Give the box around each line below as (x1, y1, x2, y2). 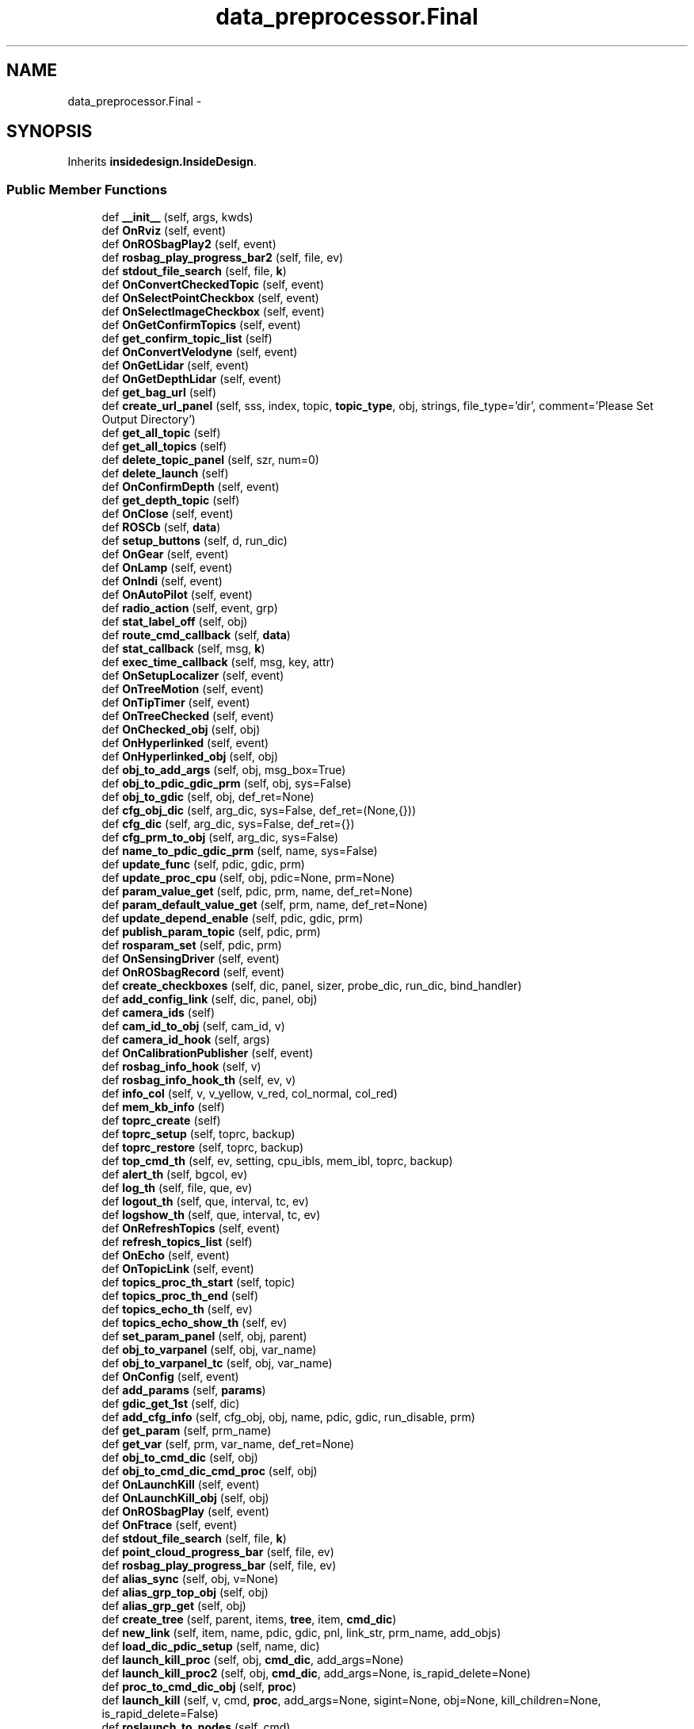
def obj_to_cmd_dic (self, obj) (101, 1451, 258, 1465)
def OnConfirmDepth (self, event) (101, 480, 280, 494)
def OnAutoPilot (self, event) (101, 588, 253, 602)
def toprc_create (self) (101, 1114, 221, 1128)
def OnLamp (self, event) (101, 561, 233, 575)
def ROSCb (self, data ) (101, 520, 221, 535)
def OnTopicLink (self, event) (101, 1262, 254, 1276)
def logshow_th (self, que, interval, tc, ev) (101, 1208, 321, 1222)
